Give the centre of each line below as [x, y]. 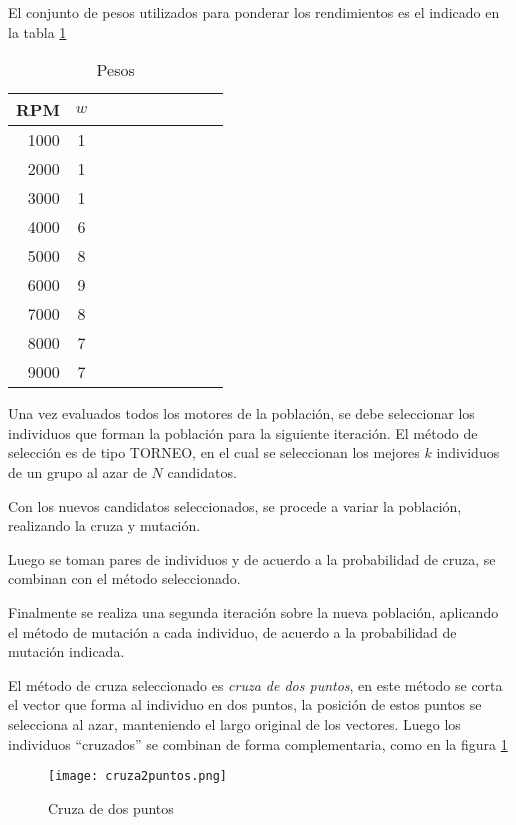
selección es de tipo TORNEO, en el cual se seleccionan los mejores [214, 452]
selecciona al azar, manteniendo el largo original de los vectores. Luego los [234, 723]
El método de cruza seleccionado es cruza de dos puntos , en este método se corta [255, 684]
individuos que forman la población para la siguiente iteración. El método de [243, 432]
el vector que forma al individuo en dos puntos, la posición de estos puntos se [245, 704]
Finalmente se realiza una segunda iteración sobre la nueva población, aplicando [253, 611]
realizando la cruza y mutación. [104, 525]
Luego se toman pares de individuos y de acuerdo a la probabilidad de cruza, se [252, 558]
